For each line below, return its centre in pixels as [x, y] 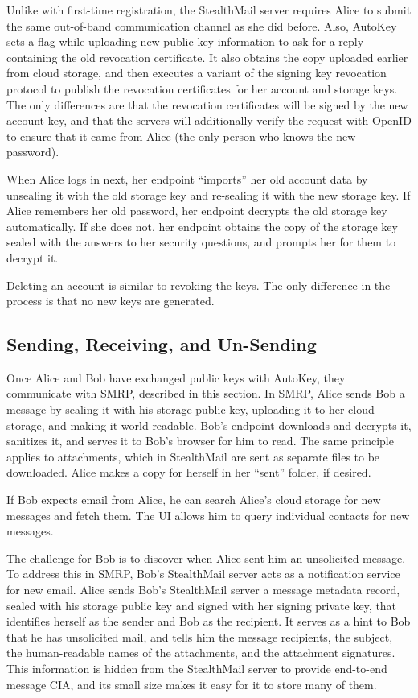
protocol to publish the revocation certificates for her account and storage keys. [202, 88]
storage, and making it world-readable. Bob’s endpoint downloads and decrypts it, [209, 425]
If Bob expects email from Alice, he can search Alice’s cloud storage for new [194, 500]
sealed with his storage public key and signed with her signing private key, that [202, 605]
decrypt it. [33, 257]
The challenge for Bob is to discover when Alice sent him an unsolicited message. [206, 558]
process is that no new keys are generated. [111, 301]
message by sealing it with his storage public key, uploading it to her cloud [191, 409]
